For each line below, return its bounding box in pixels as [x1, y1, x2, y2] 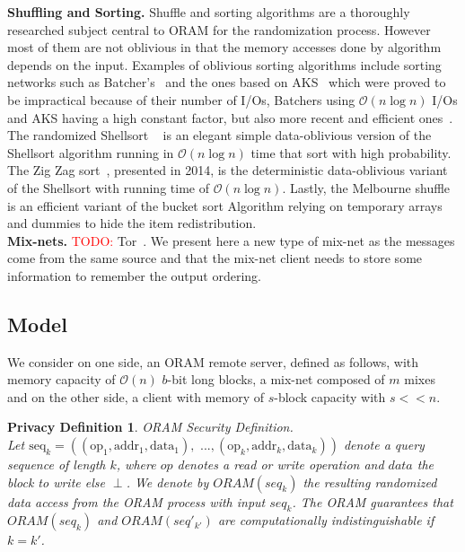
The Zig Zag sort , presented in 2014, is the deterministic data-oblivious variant [7, 161, 448, 180]
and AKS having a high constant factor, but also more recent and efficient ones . [7, 108, 453, 127]
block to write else [7, 472, 105, 491]
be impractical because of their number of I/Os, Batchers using [7, 90, 355, 109]
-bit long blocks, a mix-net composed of [167, 370, 385, 389]
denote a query [343, 435, 425, 454]
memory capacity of [7, 370, 116, 389]
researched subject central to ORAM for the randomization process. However [7, 20, 431, 39]
